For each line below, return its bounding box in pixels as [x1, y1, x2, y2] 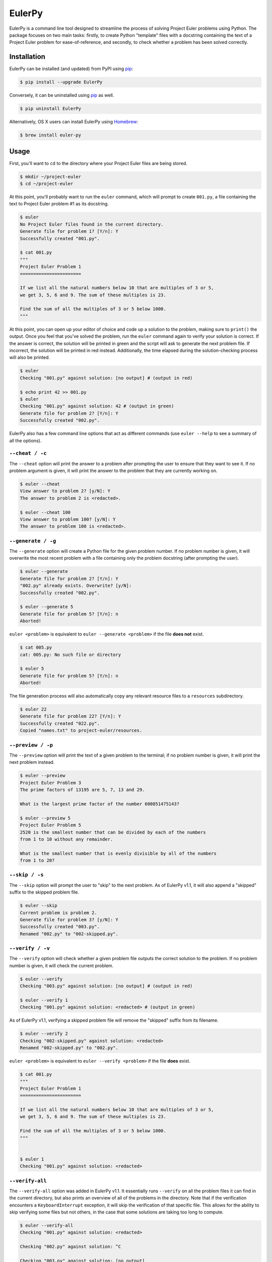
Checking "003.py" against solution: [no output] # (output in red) [20, 983, 193, 989]
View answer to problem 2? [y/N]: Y [20, 488, 111, 494]
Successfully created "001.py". [20, 235, 100, 241]
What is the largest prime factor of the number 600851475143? [20, 801, 180, 807]
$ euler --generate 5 [20, 604, 74, 610]
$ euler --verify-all [20, 1223, 74, 1229]
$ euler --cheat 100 [20, 509, 71, 515]
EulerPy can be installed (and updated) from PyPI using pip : [9, 66, 133, 72]
